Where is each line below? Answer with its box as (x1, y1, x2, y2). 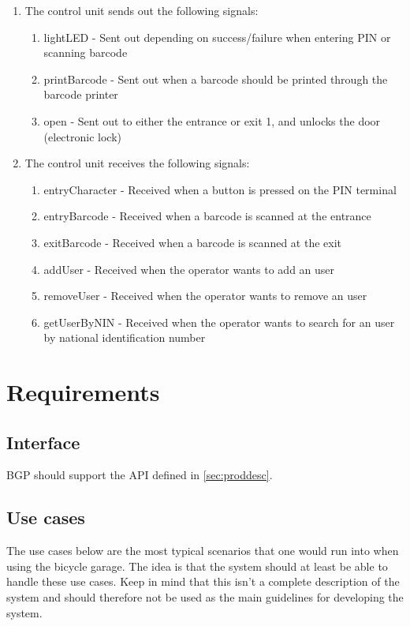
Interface (6, 429, 80, 454)
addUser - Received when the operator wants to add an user (43, 261, 335, 277)
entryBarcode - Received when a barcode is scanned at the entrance (43, 208, 371, 224)
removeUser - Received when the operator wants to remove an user (43, 287, 367, 304)
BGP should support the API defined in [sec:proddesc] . (6, 467, 273, 483)
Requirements (6, 376, 160, 408)
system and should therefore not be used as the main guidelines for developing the (6, 589, 404, 605)
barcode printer (43, 86, 118, 103)
